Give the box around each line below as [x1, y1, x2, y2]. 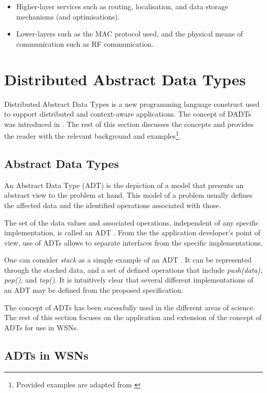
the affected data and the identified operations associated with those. [4, 199, 221, 210]
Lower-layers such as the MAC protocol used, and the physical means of [16, 28, 243, 39]
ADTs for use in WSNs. [4, 322, 79, 332]
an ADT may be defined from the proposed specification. [4, 285, 183, 295]
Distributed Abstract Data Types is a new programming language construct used [4, 98, 260, 109]
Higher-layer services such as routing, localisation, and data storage [16, 1, 228, 11]
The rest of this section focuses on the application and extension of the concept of [4, 312, 262, 323]
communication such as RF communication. [16, 38, 154, 49]
